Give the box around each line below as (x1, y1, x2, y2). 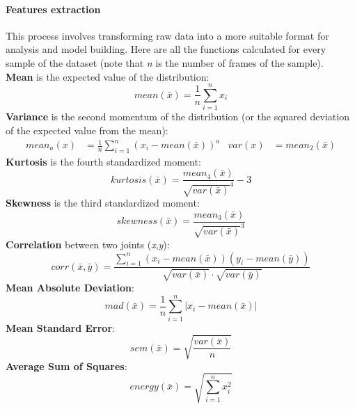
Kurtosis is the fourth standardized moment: (6, 154, 201, 168)
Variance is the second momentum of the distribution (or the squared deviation (6, 109, 349, 124)
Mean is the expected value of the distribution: (6, 69, 210, 83)
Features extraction (6, 1, 101, 16)
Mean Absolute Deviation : (6, 280, 134, 294)
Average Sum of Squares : (6, 358, 127, 373)
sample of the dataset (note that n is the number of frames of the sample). (6, 55, 324, 70)
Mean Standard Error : (6, 320, 115, 335)
